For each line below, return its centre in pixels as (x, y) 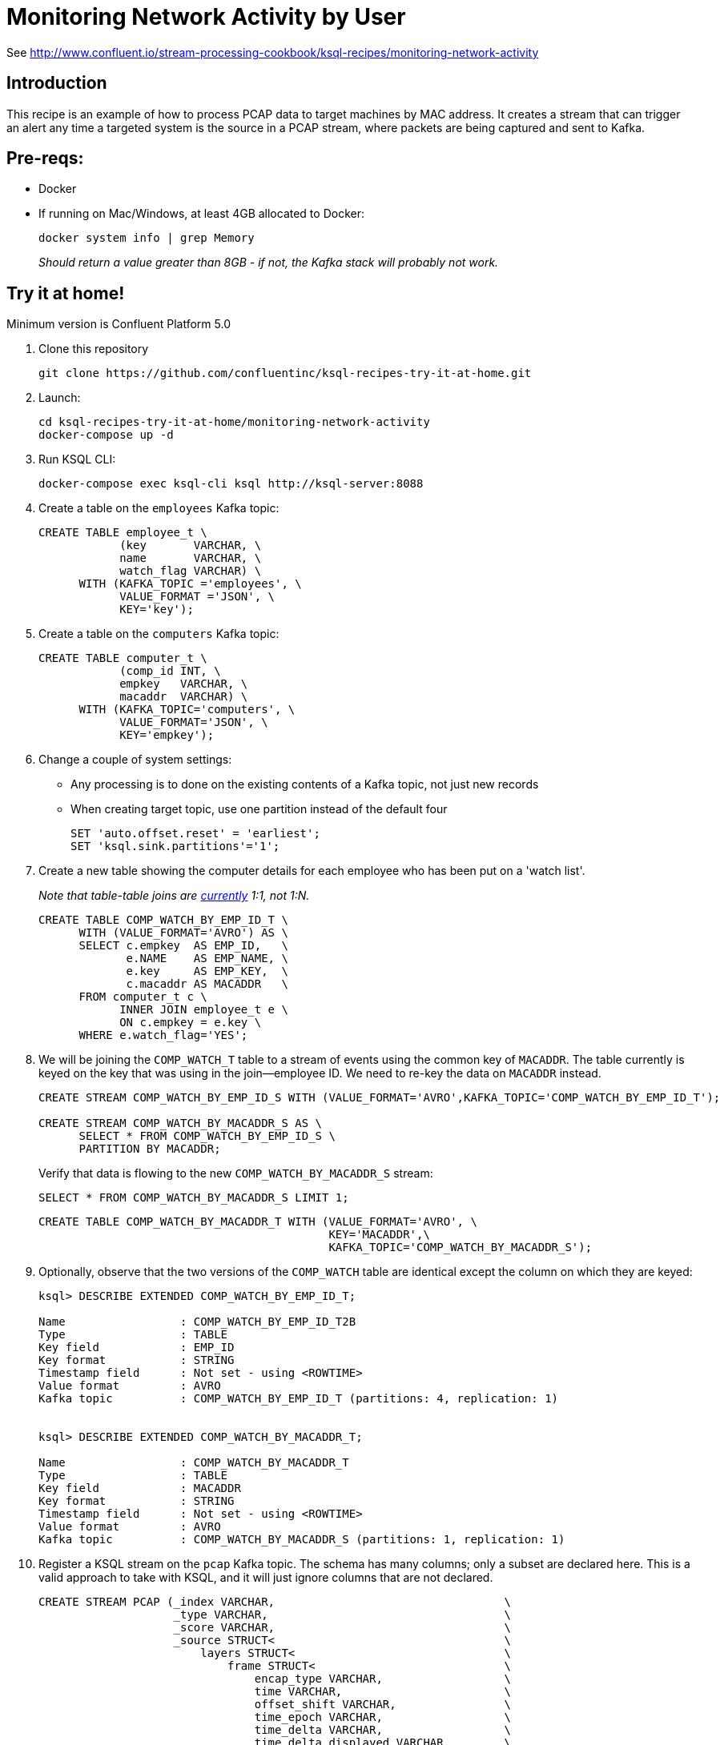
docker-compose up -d (106, 435)
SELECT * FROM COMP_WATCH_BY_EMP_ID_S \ (207, 1136)
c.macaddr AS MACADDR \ (207, 984)
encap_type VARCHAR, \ (383, 1679)
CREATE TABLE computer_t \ (123, 658)
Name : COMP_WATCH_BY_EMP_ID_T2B (197, 1322)
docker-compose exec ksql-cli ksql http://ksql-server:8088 (231, 484)
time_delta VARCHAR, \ (383, 1730)
